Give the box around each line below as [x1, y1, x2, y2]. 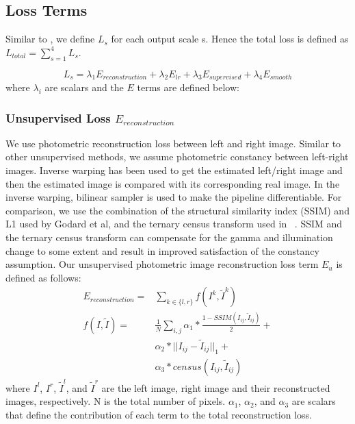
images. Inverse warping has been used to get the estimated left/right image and [5, 163, 343, 177]
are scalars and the [44, 80, 124, 95]
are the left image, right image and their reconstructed [101, 380, 330, 395]
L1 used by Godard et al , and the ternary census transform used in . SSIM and [5, 216, 343, 231]
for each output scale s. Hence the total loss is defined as [111, 32, 349, 46]
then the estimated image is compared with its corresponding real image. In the [5, 176, 340, 190]
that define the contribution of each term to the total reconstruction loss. [5, 407, 312, 421]
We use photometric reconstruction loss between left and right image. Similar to [5, 136, 341, 150]
